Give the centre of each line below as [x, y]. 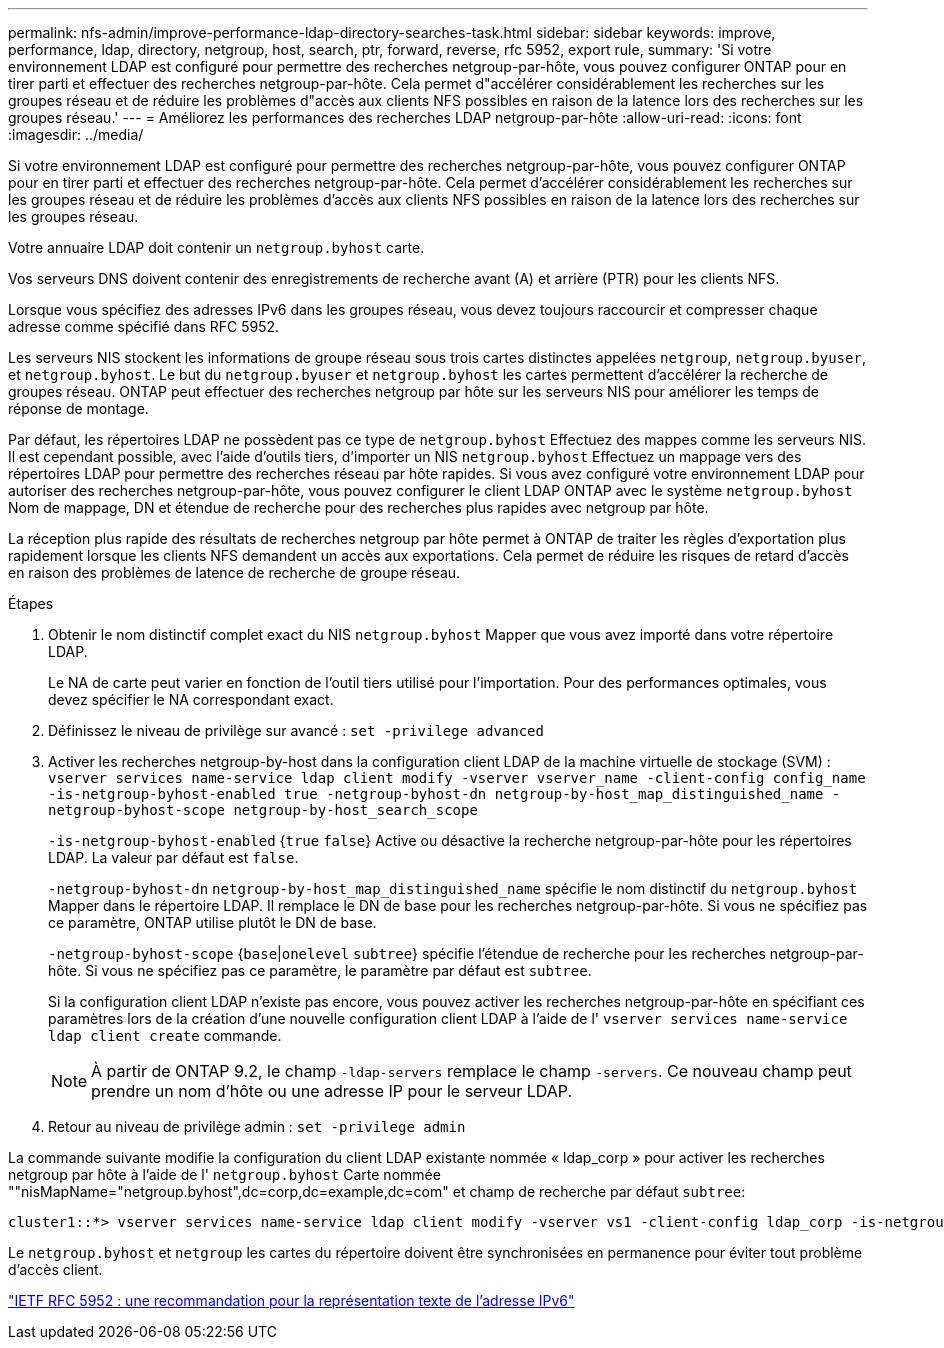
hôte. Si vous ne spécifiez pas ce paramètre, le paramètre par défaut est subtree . [320, 970]
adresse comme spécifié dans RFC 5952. [144, 326]
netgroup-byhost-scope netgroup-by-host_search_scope [263, 810]
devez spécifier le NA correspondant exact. [191, 699]
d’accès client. [55, 1269]
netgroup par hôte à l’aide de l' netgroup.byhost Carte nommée [224, 1174]
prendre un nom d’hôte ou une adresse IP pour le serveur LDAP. [332, 1091]
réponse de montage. [78, 408]
